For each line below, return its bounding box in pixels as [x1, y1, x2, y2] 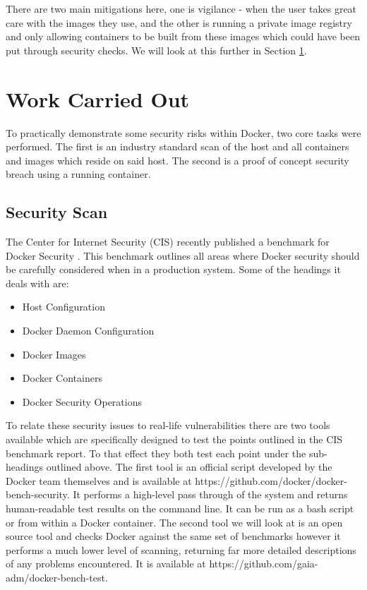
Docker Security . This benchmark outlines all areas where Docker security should [6, 248, 360, 263]
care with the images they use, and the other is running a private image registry [6, 15, 352, 30]
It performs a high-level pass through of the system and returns [73, 487, 348, 502]
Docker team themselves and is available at [6, 473, 192, 488]
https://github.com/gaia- [209, 556, 318, 571]
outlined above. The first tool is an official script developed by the [46, 459, 332, 474]
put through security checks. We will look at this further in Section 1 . [6, 42, 307, 57]
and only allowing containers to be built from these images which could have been [6, 29, 360, 44]
